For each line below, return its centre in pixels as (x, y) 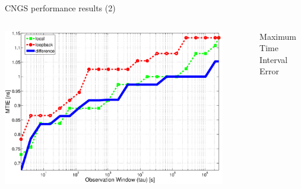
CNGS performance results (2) (60, 8)
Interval (274, 59)
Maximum (278, 36)
